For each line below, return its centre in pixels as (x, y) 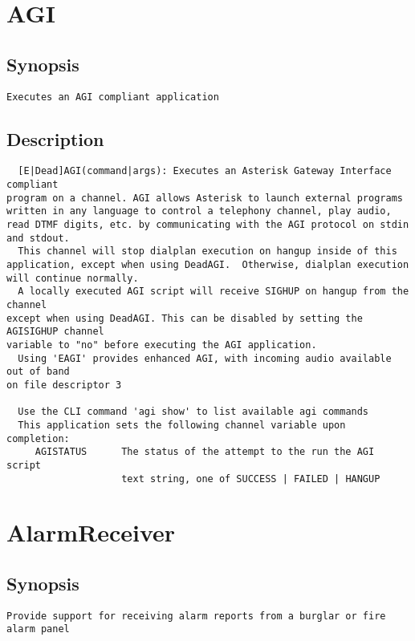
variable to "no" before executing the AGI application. (162, 345)
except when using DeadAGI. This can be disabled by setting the (185, 318)
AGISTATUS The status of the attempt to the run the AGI (205, 452)
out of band (38, 372)
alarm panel (38, 629)
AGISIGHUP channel (55, 332)
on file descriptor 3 (64, 385)
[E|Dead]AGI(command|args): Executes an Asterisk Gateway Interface (205, 171)
